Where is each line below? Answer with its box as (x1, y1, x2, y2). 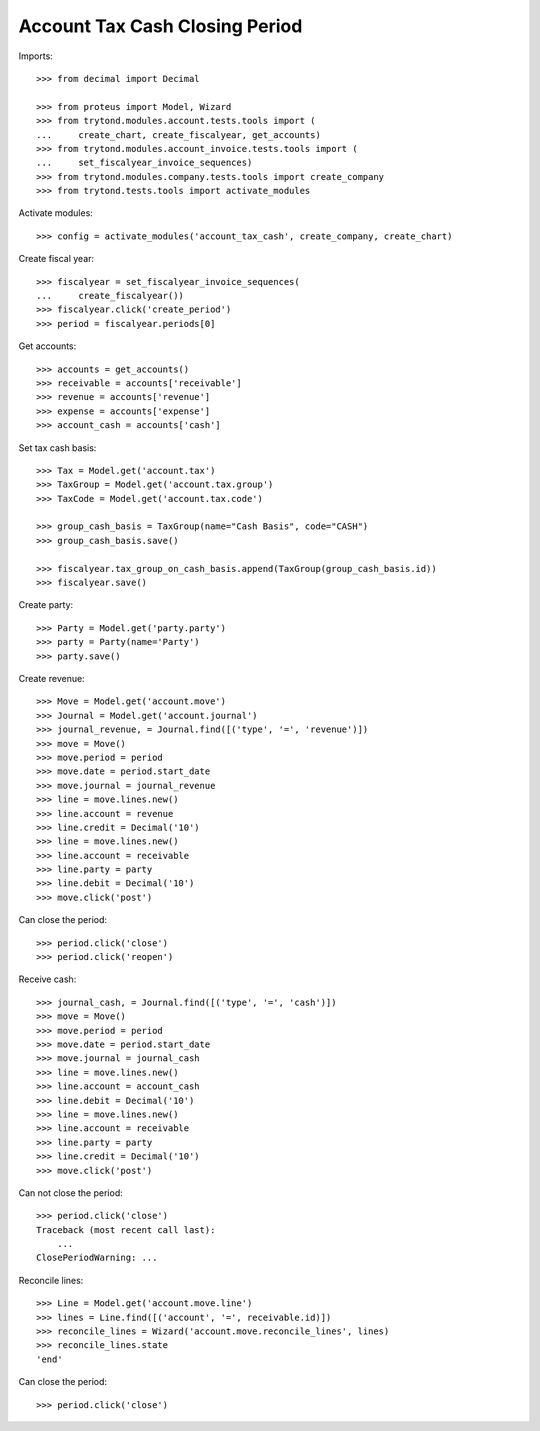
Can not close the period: (18, 1186, 124, 1199)
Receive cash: (18, 973, 77, 985)
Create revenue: (18, 673, 85, 684)
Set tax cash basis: (18, 441, 97, 454)
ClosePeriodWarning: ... (36, 1252, 158, 1264)
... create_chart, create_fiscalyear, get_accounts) (36, 129, 322, 140)
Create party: (18, 599, 74, 611)
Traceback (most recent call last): (36, 1224, 216, 1235)
